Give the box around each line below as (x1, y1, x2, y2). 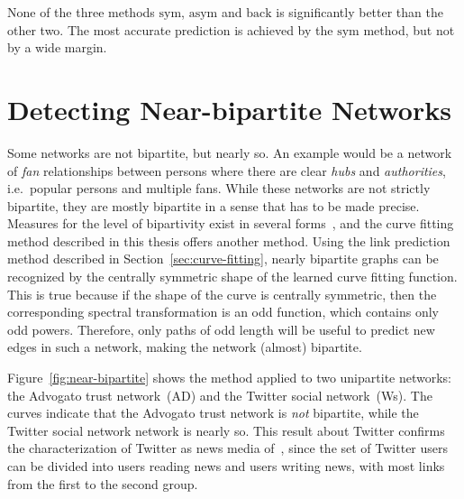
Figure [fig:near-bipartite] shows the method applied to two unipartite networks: (7, 368, 452, 387)
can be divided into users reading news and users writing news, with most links (7, 457, 445, 475)
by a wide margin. (7, 38, 107, 57)
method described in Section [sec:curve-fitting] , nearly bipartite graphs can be (7, 249, 439, 268)
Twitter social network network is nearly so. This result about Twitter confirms (7, 420, 445, 439)
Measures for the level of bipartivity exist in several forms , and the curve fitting (7, 214, 454, 233)
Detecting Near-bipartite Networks (7, 90, 451, 127)
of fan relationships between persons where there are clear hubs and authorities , (7, 161, 446, 180)
